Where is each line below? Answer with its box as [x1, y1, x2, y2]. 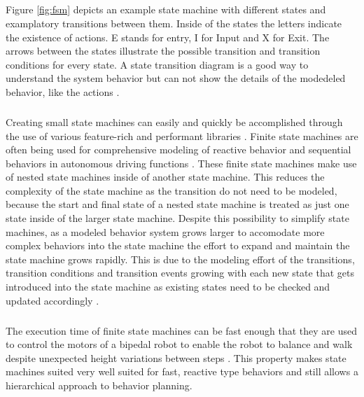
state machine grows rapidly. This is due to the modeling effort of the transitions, [6, 251, 355, 266]
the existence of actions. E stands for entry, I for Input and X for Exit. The [6, 29, 330, 44]
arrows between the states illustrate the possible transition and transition [6, 43, 321, 58]
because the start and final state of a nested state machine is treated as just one [6, 197, 349, 211]
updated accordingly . [6, 293, 99, 307]
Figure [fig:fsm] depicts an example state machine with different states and [6, 2, 326, 17]
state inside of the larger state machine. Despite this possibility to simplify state [6, 211, 349, 225]
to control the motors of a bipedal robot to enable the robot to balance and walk [6, 337, 353, 351]
